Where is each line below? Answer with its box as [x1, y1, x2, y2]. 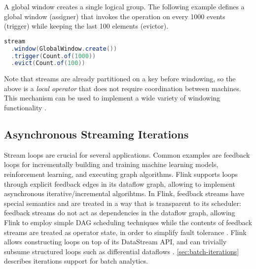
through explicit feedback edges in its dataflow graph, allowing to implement [4, 178, 235, 189]
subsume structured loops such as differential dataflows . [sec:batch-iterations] [4, 246, 239, 256]
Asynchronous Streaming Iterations [4, 127, 189, 142]
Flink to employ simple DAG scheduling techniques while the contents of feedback [4, 217, 252, 228]
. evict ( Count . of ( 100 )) [11, 60, 85, 67]
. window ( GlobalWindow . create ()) [11, 45, 117, 52]
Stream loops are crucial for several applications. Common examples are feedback [4, 149, 250, 160]
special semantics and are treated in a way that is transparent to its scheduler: [4, 198, 241, 208]
